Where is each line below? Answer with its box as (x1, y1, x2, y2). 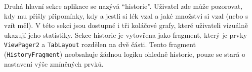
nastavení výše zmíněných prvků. (4, 58, 104, 69)
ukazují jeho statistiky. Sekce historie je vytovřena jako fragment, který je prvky (4, 29, 248, 40)
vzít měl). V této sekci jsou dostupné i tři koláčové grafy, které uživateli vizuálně (4, 20, 248, 30)
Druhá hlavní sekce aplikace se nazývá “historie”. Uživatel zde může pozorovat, (4, 1, 243, 11)
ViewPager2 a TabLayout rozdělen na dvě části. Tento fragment (4, 39, 196, 49)
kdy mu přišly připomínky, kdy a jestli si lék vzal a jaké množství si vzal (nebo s (4, 10, 249, 21)
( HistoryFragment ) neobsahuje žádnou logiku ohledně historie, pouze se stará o (4, 49, 246, 59)
